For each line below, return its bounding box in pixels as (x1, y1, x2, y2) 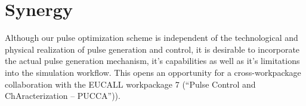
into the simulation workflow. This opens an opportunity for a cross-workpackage (5, 66, 301, 78)
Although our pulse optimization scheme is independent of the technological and (5, 31, 298, 44)
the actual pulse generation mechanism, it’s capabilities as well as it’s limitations (5, 54, 300, 67)
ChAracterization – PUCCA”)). (5, 89, 120, 102)
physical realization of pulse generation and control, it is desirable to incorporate (5, 43, 300, 55)
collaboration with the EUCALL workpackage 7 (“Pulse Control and (5, 78, 256, 90)
